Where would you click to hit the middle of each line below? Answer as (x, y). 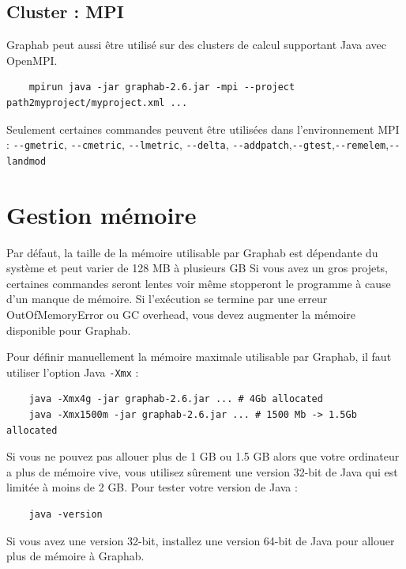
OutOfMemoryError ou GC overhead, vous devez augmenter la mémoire (181, 314)
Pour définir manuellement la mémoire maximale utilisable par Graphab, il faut (199, 357)
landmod (26, 161)
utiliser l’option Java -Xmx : (73, 372)
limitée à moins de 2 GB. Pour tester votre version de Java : (152, 487)
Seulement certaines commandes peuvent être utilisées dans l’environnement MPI (203, 129)
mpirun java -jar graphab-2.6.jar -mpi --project (162, 87)
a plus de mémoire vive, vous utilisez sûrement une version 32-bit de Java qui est (202, 471)
